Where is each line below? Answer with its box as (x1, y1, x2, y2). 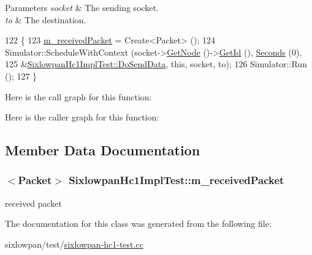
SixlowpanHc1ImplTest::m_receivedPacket (69, 172, 284, 188)
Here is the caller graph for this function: (5, 111, 159, 124)
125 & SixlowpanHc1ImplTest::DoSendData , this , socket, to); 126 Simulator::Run (5, 57, 307, 70)
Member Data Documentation (5, 141, 200, 160)
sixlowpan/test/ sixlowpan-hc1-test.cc (5, 237, 143, 250)
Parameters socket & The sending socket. (5, 1, 159, 13)
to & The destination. (5, 13, 86, 26)
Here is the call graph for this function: (5, 90, 152, 103)
